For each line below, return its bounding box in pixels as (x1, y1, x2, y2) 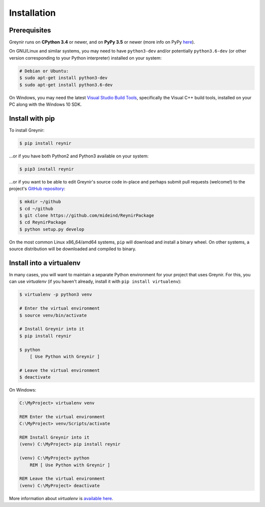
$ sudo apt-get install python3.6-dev (19, 82, 113, 88)
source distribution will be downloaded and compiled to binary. (9, 246, 137, 252)
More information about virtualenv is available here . (9, 495, 113, 501)
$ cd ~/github (19, 206, 53, 211)
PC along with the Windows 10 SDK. (9, 101, 82, 107)
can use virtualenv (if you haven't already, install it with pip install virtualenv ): (9, 278, 182, 285)
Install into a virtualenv (9, 259, 81, 267)
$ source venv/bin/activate (19, 312, 87, 318)
